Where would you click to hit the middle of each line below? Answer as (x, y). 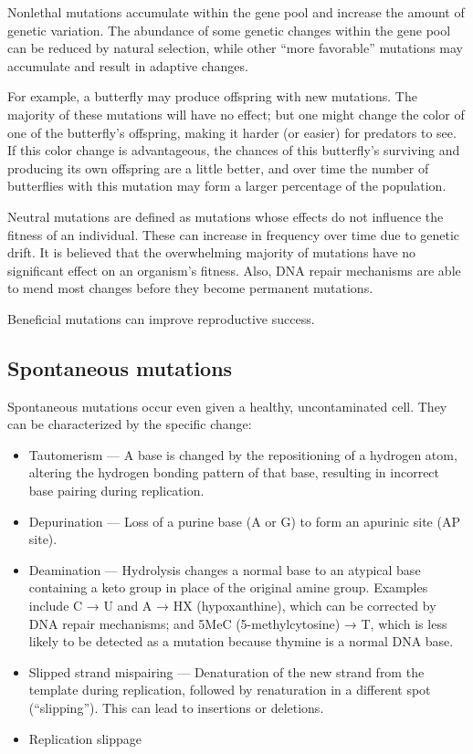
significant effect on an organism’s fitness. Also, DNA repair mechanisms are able (234, 270)
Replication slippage (85, 738)
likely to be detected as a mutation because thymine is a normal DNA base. (241, 641)
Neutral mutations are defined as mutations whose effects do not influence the (226, 216)
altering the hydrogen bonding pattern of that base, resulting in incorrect (234, 472)
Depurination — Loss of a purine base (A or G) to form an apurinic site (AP (244, 521)
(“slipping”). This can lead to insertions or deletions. (176, 708)
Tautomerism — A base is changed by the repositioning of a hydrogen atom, (243, 454)
